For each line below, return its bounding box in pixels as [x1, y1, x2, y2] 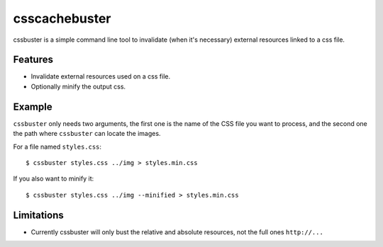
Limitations [13, 209, 64, 221]
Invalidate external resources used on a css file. [30, 72, 170, 81]
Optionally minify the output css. [30, 82, 126, 91]
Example [13, 100, 52, 113]
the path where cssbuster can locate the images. [13, 130, 161, 138]
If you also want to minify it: [13, 174, 94, 183]
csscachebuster [13, 11, 111, 26]
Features [13, 54, 53, 66]
